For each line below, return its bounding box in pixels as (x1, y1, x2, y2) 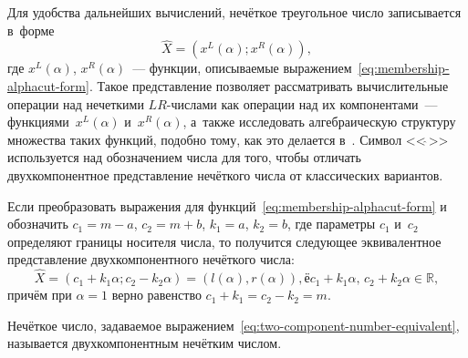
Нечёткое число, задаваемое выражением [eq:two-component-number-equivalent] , (7, 315, 460, 334)
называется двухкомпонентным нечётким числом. (7, 333, 282, 353)
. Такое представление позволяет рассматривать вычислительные (88, 77, 449, 95)
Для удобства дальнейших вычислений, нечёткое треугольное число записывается (7, 3, 462, 21)
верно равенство (111, 285, 202, 304)
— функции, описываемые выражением (132, 58, 352, 77)
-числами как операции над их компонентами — (166, 94, 438, 113)
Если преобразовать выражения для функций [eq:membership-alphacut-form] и (7, 196, 447, 215)
